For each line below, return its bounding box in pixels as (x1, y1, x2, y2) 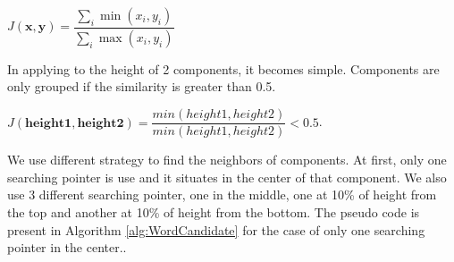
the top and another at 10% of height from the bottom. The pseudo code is (7, 202, 420, 221)
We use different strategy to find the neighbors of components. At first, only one (7, 150, 447, 169)
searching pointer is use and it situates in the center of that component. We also (7, 167, 447, 186)
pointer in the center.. (7, 238, 127, 257)
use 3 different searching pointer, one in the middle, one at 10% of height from (7, 185, 437, 204)
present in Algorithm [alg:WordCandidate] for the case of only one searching (7, 220, 425, 239)
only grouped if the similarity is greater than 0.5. (7, 77, 276, 96)
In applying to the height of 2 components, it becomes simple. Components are (7, 59, 440, 78)
